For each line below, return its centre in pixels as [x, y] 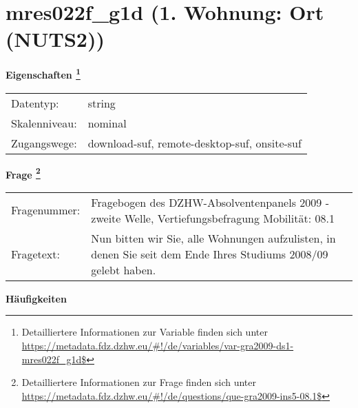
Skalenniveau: [44, 123]
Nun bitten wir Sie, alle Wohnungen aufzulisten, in [213, 238]
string [102, 103]
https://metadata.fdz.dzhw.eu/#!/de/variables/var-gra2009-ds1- [158, 345]
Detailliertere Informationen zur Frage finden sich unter [139, 382]
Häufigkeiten [36, 298]
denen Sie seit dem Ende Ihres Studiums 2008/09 [210, 254]
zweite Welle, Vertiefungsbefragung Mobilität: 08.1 [213, 218]
